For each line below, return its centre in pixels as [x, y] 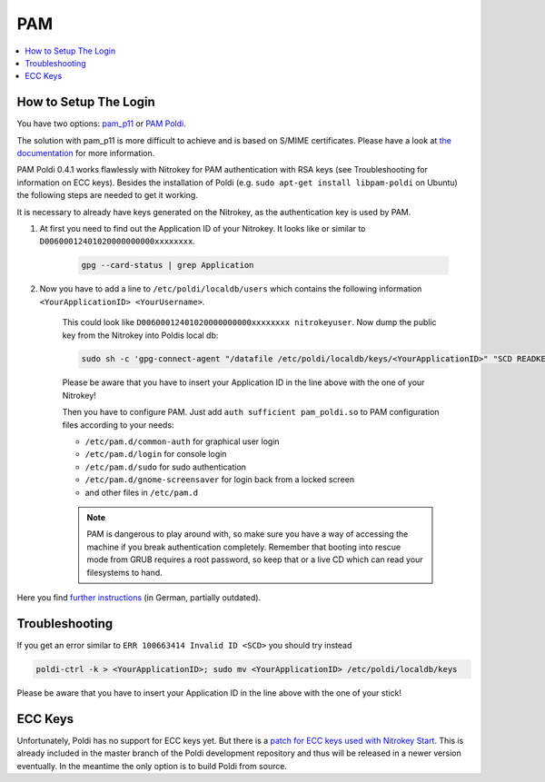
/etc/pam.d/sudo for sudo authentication [166, 467]
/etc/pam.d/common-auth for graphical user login [183, 441]
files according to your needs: [118, 425]
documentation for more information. [86, 153]
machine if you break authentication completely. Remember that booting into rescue [244, 547]
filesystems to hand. [124, 572]
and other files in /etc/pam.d [142, 492]
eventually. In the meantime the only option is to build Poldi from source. [152, 766]
